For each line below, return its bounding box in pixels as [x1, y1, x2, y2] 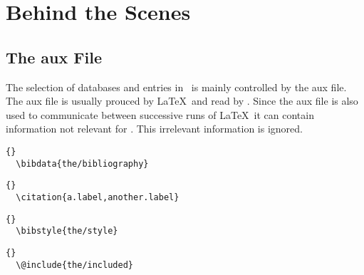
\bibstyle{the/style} [16, 226, 118, 237]
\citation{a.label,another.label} [16, 192, 180, 202]
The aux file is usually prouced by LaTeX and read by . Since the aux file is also [6, 93, 358, 108]
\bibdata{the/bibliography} [16, 158, 149, 169]
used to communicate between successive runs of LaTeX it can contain [6, 107, 314, 122]
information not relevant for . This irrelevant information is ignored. [6, 121, 303, 136]
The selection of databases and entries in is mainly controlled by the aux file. [6, 79, 347, 94]
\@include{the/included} [16, 259, 133, 270]
